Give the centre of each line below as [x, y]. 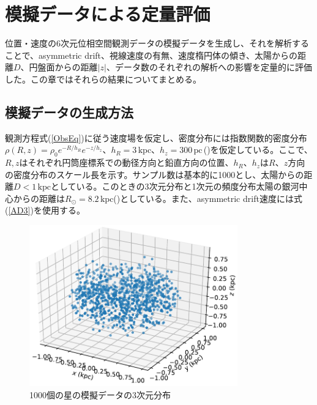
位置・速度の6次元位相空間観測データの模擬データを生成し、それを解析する [157, 43]
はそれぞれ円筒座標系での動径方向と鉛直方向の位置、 [126, 162]
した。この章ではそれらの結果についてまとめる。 [103, 79]
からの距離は [39, 198]
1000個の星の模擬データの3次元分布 [100, 394]
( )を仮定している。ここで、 [258, 150]
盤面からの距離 [68, 67]
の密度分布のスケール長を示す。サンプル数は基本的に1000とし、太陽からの [155, 174]
